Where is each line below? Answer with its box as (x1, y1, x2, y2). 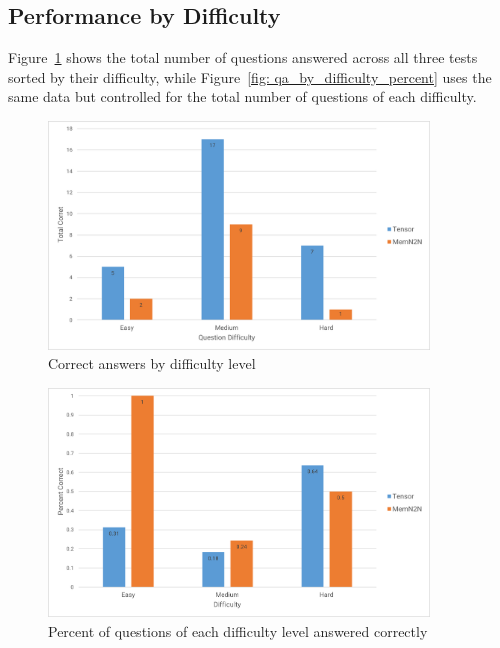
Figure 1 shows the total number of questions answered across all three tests (8, 47, 478, 68)
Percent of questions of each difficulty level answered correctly (48, 620, 428, 641)
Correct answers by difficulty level (48, 353, 256, 374)
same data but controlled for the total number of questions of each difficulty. (8, 86, 477, 107)
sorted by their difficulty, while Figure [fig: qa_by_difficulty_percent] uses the (8, 66, 492, 87)
